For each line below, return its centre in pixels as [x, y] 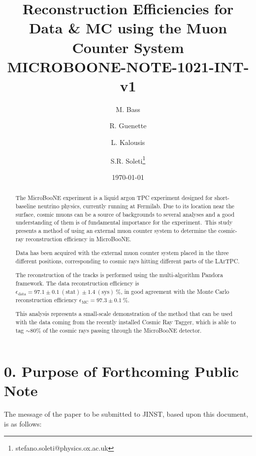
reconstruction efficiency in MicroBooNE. [79, 239]
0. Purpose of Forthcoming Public [121, 371]
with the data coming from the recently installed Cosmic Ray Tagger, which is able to [126, 322]
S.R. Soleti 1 [128, 160]
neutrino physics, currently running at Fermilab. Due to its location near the [136, 206]
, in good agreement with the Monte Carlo [175, 291]
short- [222, 198]
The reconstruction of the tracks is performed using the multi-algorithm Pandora [119, 275]
